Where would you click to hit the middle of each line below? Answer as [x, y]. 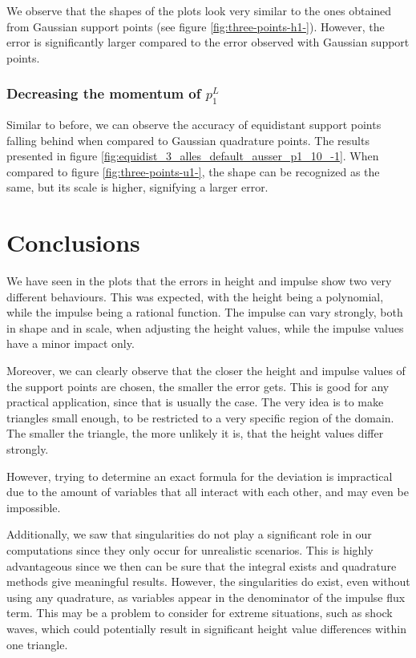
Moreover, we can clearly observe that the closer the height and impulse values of [206, 370]
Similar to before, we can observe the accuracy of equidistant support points [194, 124]
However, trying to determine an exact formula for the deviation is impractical [200, 476]
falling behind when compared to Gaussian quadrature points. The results [188, 140]
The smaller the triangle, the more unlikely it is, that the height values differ [195, 433]
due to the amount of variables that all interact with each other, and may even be [208, 492]
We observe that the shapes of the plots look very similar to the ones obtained [199, 10]
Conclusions [73, 242]
